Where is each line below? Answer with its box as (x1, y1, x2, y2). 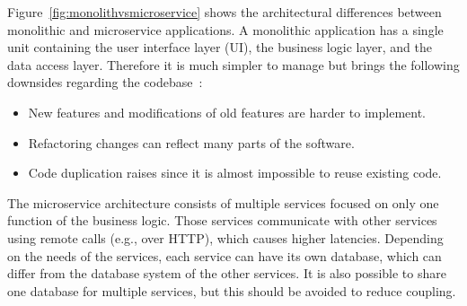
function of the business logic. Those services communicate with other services (7, 211, 437, 230)
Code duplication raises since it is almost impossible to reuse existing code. (28, 163, 442, 182)
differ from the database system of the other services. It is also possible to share (7, 264, 446, 283)
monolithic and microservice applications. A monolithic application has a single (7, 20, 444, 39)
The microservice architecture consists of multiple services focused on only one (7, 193, 439, 212)
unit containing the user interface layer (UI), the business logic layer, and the (7, 38, 432, 57)
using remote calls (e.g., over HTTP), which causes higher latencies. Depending (7, 228, 444, 247)
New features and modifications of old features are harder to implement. (28, 102, 426, 121)
